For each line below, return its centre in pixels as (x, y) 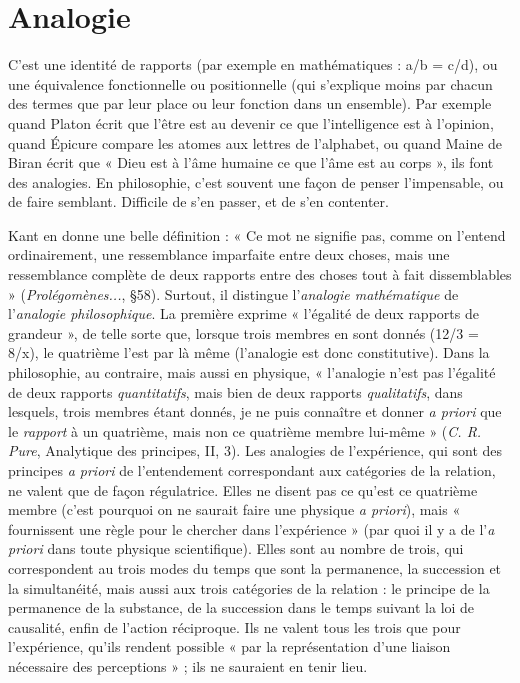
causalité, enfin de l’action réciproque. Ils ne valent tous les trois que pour (234, 626)
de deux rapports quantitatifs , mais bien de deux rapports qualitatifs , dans (235, 391)
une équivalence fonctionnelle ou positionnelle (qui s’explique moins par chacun (250, 83)
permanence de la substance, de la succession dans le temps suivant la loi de (241, 607)
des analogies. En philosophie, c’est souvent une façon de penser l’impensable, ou (256, 181)
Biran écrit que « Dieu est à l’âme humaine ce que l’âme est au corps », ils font (251, 162)
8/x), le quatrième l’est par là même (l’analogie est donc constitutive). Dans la (249, 352)
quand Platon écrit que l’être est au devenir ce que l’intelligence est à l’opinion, (251, 122)
